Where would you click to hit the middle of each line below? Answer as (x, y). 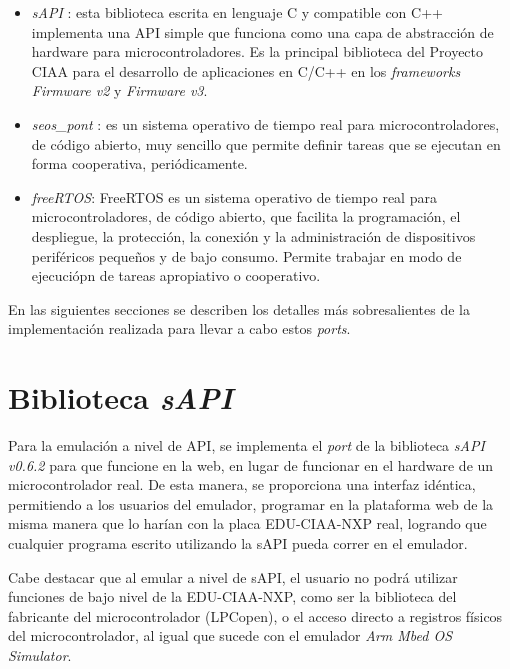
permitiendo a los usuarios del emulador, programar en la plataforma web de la (251, 503)
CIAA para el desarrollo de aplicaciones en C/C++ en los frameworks (246, 70)
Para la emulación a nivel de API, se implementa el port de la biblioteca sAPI (246, 445)
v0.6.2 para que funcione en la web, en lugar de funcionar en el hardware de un (251, 464)
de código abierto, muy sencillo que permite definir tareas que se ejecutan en (266, 143)
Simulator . (40, 654)
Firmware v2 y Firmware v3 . (119, 90)
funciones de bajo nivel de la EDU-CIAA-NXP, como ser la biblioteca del (232, 596)
